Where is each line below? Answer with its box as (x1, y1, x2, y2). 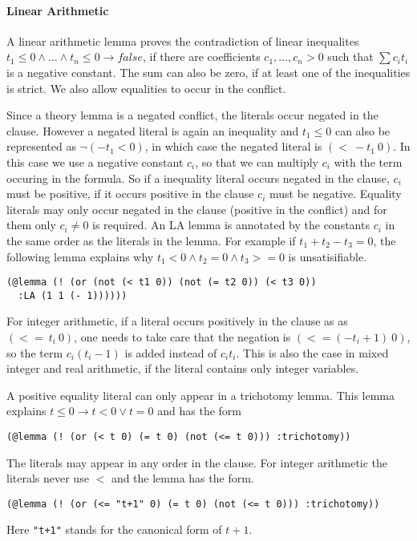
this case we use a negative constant (6, 153, 184, 170)
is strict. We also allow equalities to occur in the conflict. (6, 79, 286, 96)
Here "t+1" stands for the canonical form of (6, 521, 222, 538)
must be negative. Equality (269, 185, 402, 202)
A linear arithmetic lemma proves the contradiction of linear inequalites (6, 32, 359, 49)
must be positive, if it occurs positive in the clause (6, 185, 254, 202)
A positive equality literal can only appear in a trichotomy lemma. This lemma (6, 386, 395, 403)
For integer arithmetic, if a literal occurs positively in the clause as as (6, 313, 348, 329)
